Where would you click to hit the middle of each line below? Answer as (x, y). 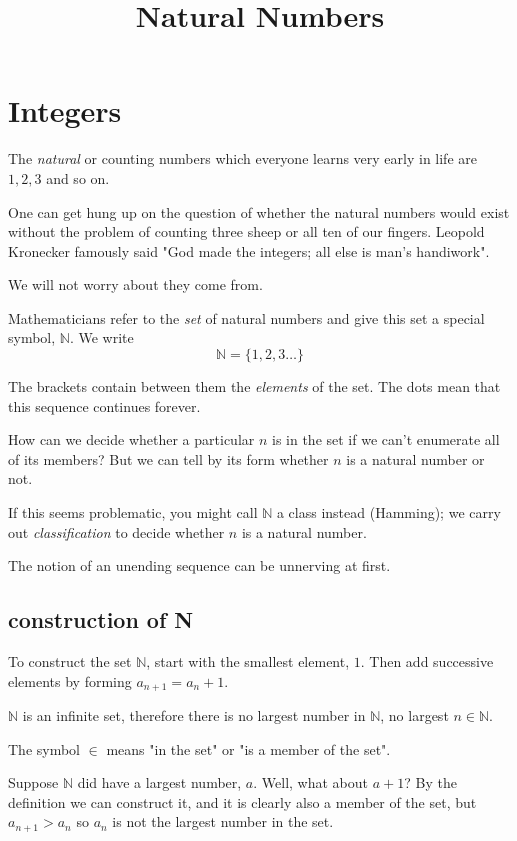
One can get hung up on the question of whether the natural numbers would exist (259, 211)
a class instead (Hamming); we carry (388, 512)
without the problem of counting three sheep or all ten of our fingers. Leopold (246, 231)
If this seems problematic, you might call (133, 512)
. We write (101, 337)
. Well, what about (311, 782)
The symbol (44, 748)
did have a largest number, (159, 782)
